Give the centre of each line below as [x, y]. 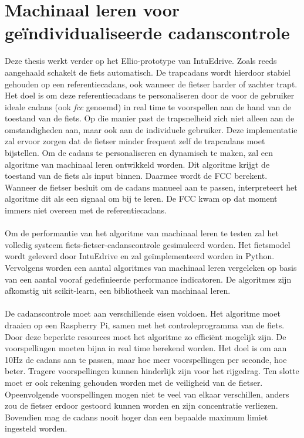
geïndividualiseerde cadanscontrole [147, 33]
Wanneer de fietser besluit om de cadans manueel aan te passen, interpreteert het [151, 187]
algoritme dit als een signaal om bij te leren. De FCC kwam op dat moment [141, 198]
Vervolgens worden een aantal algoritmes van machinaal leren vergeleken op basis [151, 267]
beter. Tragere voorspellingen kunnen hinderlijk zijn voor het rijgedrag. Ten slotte [152, 371]
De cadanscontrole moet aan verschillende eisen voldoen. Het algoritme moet [143, 313]
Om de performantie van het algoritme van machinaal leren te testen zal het [142, 233]
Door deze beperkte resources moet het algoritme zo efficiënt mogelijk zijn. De [146, 336]
